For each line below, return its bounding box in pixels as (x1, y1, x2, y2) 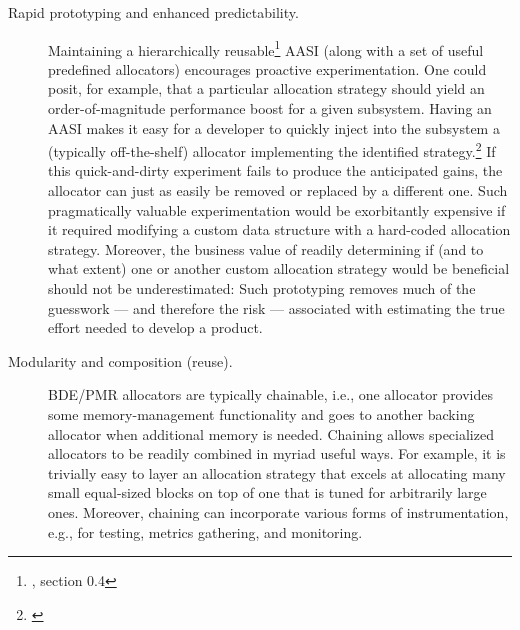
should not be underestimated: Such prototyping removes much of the (48, 278, 476, 299)
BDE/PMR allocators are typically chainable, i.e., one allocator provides (48, 384, 494, 405)
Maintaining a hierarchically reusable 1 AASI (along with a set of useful (48, 36, 484, 60)
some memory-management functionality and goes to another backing (48, 404, 475, 424)
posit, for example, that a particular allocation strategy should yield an (48, 78, 485, 99)
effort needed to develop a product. (48, 317, 263, 338)
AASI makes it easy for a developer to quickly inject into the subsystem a (48, 117, 500, 138)
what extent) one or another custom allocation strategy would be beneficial (48, 258, 510, 279)
